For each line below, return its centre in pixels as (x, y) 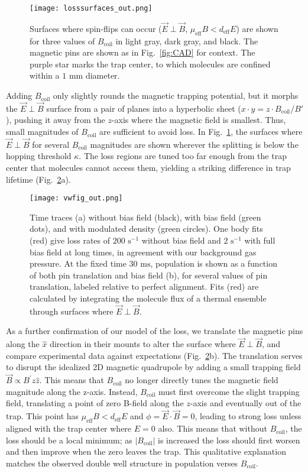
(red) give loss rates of (70, 240)
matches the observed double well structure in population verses (122, 463)
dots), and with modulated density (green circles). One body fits (146, 229)
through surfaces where (72, 311)
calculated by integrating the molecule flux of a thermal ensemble (148, 298)
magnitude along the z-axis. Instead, (72, 391)
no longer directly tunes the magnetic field (202, 380)
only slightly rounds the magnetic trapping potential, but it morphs (176, 95)
